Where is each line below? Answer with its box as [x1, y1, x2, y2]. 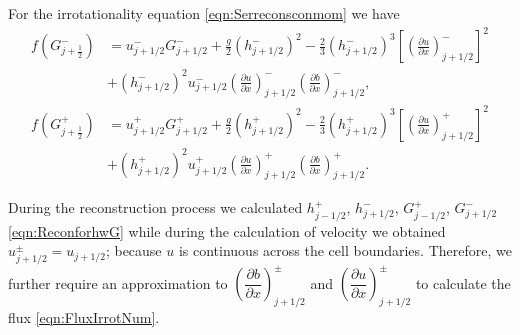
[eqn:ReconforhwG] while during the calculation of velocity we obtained [8, 220, 446, 241]
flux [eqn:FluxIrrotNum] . [8, 307, 160, 328]
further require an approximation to [8, 272, 228, 293]
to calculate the [415, 272, 511, 293]
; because [105, 240, 162, 261]
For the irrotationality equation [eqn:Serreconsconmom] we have [8, 3, 400, 23]
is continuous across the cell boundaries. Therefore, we [178, 240, 512, 261]
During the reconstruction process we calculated [8, 197, 303, 218]
